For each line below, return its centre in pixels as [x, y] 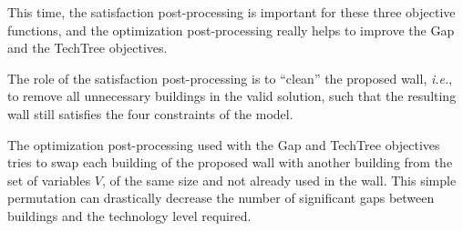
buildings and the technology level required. [129, 215]
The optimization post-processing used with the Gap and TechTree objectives [224, 144]
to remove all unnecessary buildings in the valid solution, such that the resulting [232, 96]
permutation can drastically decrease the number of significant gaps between [221, 198]
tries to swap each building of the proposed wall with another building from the [230, 162]
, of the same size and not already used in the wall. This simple [279, 180]
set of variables [49, 180]
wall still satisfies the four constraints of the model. [150, 113]
